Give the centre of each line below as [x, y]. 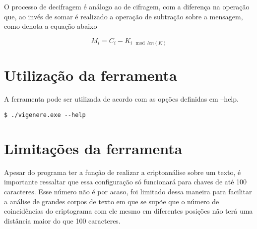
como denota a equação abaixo [51, 26]
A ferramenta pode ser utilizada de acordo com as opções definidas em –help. [121, 99]
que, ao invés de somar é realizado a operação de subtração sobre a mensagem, [124, 16]
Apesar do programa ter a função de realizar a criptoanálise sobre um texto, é [123, 172]
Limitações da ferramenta [93, 148]
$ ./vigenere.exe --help [45, 115]
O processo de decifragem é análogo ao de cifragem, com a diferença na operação [127, 6]
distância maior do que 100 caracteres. [62, 220]
